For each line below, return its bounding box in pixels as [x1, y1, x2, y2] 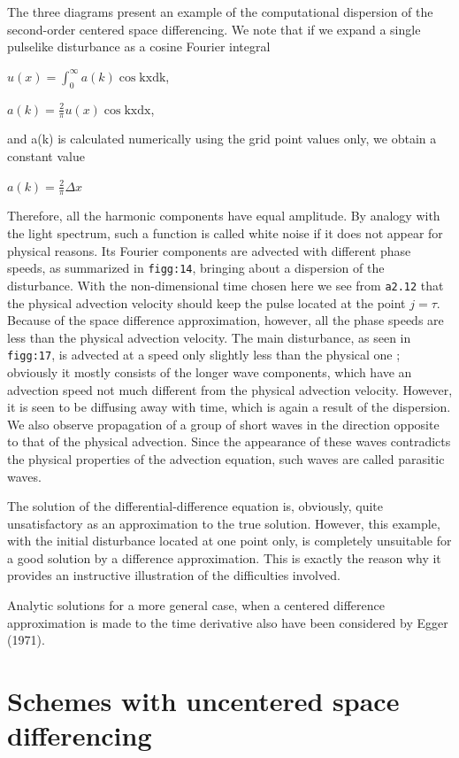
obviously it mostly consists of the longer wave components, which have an [7, 362, 412, 381]
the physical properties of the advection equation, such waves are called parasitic [7, 449, 445, 468]
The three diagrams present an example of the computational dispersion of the [7, 3, 433, 20]
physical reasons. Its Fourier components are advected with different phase [7, 241, 411, 259]
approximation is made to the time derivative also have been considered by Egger [7, 613, 448, 631]
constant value [7, 147, 85, 165]
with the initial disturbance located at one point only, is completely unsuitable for [7, 531, 452, 550]
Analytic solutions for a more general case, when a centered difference [7, 596, 385, 615]
